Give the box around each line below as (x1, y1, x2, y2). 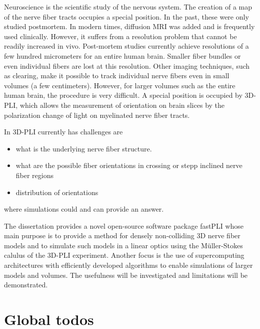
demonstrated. (4, 279, 48, 290)
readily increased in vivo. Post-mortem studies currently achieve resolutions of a (4, 41, 249, 51)
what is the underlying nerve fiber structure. (15, 143, 152, 153)
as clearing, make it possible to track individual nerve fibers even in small (4, 70, 229, 81)
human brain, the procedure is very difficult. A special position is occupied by (4, 90, 242, 100)
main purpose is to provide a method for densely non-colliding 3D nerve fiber (4, 230, 240, 241)
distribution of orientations (15, 187, 98, 197)
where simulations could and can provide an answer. (4, 204, 164, 214)
